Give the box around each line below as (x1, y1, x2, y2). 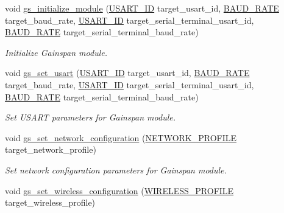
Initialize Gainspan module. (5, 46, 107, 58)
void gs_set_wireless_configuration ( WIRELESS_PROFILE (5, 184, 234, 197)
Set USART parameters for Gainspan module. (5, 111, 176, 124)
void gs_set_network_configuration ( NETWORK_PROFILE (5, 131, 237, 144)
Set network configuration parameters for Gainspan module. (5, 163, 227, 176)
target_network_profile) (5, 143, 96, 156)
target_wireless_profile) (5, 196, 96, 209)
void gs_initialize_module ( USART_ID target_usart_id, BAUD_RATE (5, 2, 279, 14)
